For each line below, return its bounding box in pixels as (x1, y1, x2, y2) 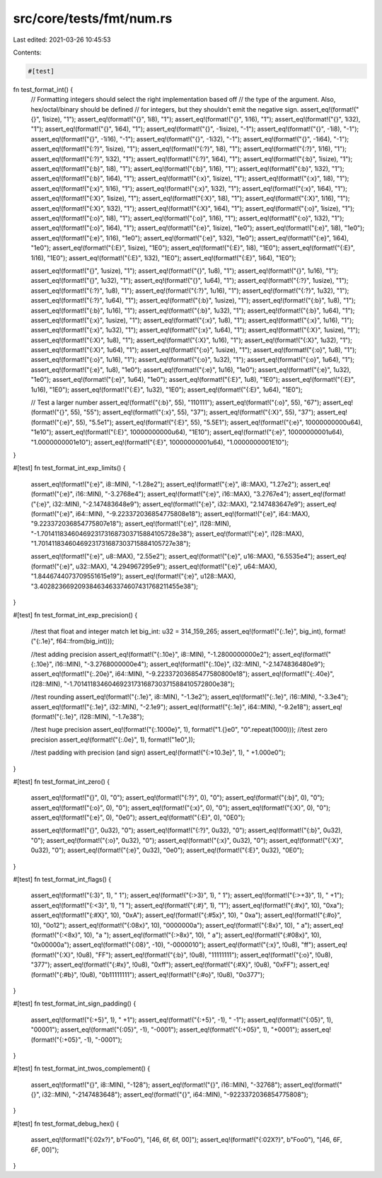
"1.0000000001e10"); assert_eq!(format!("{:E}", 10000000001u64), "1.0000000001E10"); (30, 438, 289, 446)
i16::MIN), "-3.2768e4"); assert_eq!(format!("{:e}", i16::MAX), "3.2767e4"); (75, 490, 291, 498)
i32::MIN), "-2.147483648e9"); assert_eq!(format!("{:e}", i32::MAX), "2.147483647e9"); (52, 499, 306, 508)
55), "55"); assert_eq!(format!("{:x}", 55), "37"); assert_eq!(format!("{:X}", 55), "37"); (70, 408, 316, 416)
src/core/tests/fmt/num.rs (13, 11, 173, 26)
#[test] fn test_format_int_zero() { (13, 777, 110, 786)
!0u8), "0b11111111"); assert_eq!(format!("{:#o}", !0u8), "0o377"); (79, 970, 265, 979)
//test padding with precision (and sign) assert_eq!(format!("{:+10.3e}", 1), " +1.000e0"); (30, 748, 286, 757)
